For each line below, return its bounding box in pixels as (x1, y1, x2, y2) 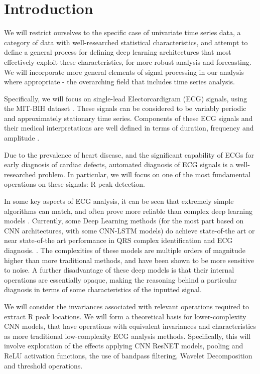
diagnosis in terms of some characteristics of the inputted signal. (4, 284, 202, 295)
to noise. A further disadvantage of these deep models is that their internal (4, 265, 234, 275)
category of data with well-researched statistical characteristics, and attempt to (4, 37, 248, 47)
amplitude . (4, 133, 40, 143)
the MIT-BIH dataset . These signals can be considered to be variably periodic (4, 103, 246, 113)
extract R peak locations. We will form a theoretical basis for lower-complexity (4, 311, 246, 321)
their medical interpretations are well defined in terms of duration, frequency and (4, 122, 254, 133)
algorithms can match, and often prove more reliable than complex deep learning (4, 205, 252, 216)
